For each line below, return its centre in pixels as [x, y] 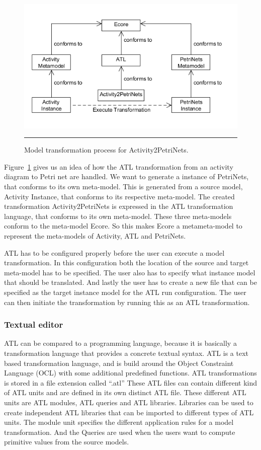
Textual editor [34, 324]
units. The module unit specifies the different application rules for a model [119, 422]
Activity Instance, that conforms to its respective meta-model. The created [119, 196]
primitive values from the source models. [67, 442]
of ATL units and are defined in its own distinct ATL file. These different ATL [125, 392]
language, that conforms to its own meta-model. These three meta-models [118, 216]
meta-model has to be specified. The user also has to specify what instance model [130, 272]
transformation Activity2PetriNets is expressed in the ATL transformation [119, 206]
